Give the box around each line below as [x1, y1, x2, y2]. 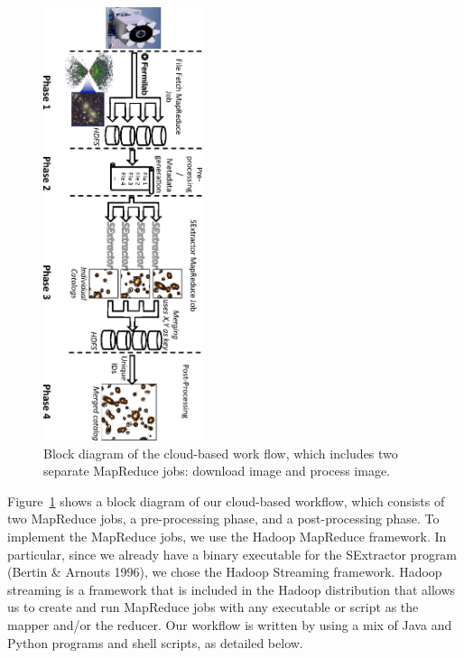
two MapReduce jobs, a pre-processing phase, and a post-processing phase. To [7, 509, 440, 528]
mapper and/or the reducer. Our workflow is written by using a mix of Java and [7, 615, 452, 634]
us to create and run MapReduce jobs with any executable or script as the [7, 598, 419, 616]
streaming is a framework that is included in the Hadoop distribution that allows [7, 579, 456, 598]
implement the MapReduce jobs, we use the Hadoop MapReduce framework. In [7, 526, 447, 545]
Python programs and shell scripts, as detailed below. [7, 633, 303, 652]
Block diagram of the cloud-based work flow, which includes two [43, 443, 398, 462]
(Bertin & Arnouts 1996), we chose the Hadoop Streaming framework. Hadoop [7, 562, 442, 581]
